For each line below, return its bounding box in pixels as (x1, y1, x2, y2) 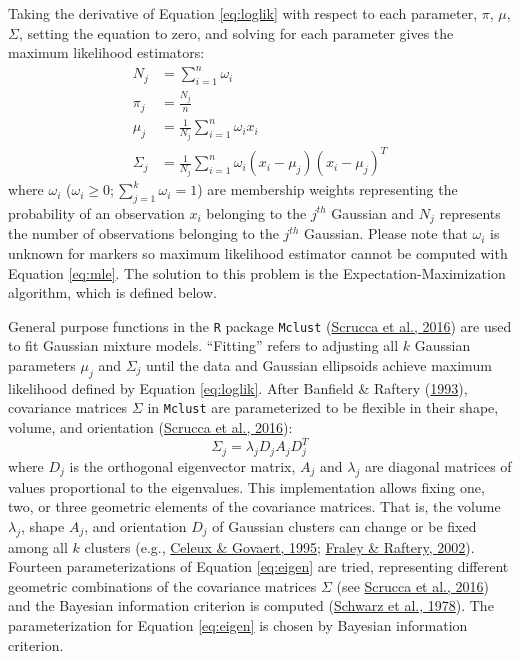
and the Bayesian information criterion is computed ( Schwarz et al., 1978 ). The (8, 595, 494, 616)
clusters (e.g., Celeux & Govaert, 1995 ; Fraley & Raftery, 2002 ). (84, 536, 475, 557)
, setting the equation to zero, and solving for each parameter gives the (18, 22, 454, 43)
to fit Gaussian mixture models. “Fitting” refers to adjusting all (8, 335, 399, 356)
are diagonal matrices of (364, 455, 512, 476)
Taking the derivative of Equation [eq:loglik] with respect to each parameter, (8, 3, 478, 23)
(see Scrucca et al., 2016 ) (336, 575, 490, 596)
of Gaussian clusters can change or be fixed (212, 515, 477, 536)
